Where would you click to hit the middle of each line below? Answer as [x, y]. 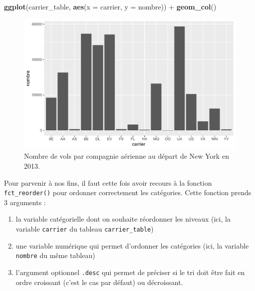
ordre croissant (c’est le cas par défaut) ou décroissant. [99, 282]
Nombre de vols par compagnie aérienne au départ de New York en [127, 156]
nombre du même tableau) [55, 255]
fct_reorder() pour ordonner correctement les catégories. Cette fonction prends [128, 192]
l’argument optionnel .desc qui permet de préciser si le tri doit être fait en [130, 272]
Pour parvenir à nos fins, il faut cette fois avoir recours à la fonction [108, 182]
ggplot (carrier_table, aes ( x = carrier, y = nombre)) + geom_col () [110, 6]
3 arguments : [25, 202]
